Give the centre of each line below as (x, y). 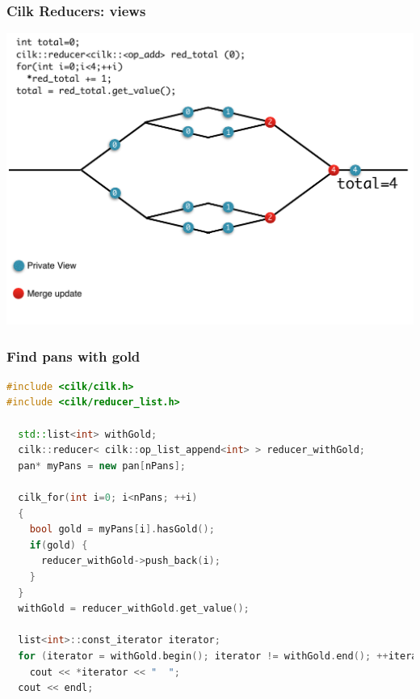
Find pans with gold (73, 356)
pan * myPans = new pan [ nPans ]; (102, 466)
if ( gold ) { (59, 545)
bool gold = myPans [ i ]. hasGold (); (122, 530)
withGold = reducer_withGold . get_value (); (134, 609)
